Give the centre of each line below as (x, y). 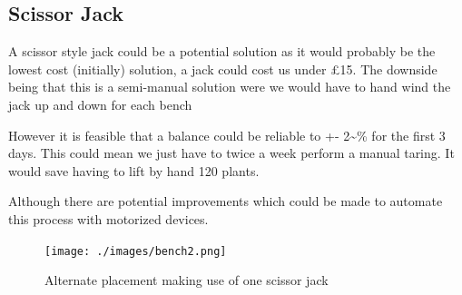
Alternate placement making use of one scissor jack (187, 280)
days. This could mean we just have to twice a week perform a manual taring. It (231, 153)
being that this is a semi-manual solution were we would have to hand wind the (230, 87)
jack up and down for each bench (100, 104)
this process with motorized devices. (108, 218)
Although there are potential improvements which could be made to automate (226, 201)
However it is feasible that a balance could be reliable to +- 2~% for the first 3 (227, 135)
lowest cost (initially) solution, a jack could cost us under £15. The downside (223, 69)
